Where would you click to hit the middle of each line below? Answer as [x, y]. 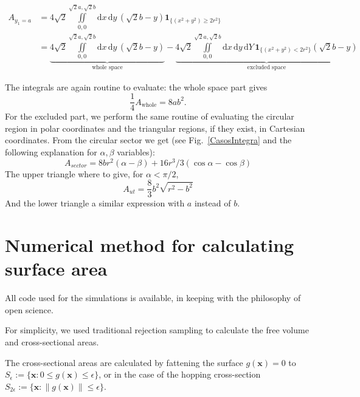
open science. [29, 309]
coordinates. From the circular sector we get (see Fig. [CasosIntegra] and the [148, 140]
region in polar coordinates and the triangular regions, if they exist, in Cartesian [155, 128]
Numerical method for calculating [150, 245]
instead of [213, 203]
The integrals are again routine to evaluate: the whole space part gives [136, 87]
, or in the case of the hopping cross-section [180, 374]
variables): [136, 151]
